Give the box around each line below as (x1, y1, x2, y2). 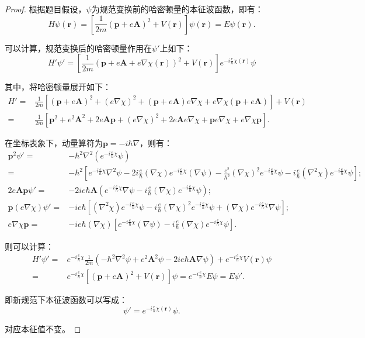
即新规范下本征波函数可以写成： (5, 294, 127, 306)
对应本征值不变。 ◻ (5, 322, 81, 334)
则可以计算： (5, 240, 54, 252)
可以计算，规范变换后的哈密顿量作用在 (5, 42, 152, 54)
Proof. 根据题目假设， (5, 3, 86, 15)
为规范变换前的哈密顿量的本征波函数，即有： (91, 3, 263, 15)
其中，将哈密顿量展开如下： (5, 81, 111, 93)
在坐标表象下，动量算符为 (5, 136, 103, 149)
